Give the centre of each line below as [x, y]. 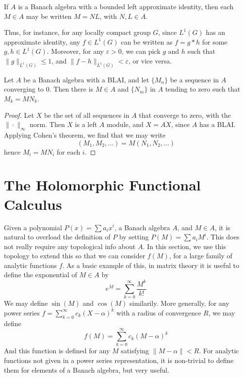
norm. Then [47, 124]
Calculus [33, 204]
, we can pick [141, 51]
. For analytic [219, 351]
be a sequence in [195, 79]
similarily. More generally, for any [179, 303]
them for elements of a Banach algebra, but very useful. [87, 370]
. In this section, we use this [184, 246]
